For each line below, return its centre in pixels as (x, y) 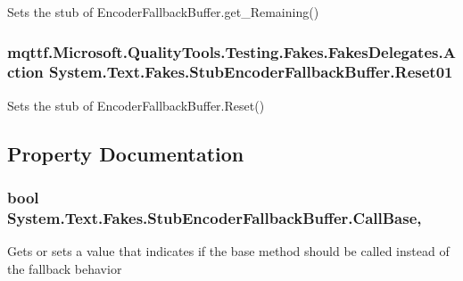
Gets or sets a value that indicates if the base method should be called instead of (228, 251)
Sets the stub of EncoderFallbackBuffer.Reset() (136, 105)
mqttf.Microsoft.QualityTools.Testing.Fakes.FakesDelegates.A (231, 51)
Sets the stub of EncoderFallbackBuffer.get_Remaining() (163, 12)
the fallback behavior (65, 268)
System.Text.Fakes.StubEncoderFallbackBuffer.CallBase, (215, 217)
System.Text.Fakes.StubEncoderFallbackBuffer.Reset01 (251, 72)
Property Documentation (126, 153)
